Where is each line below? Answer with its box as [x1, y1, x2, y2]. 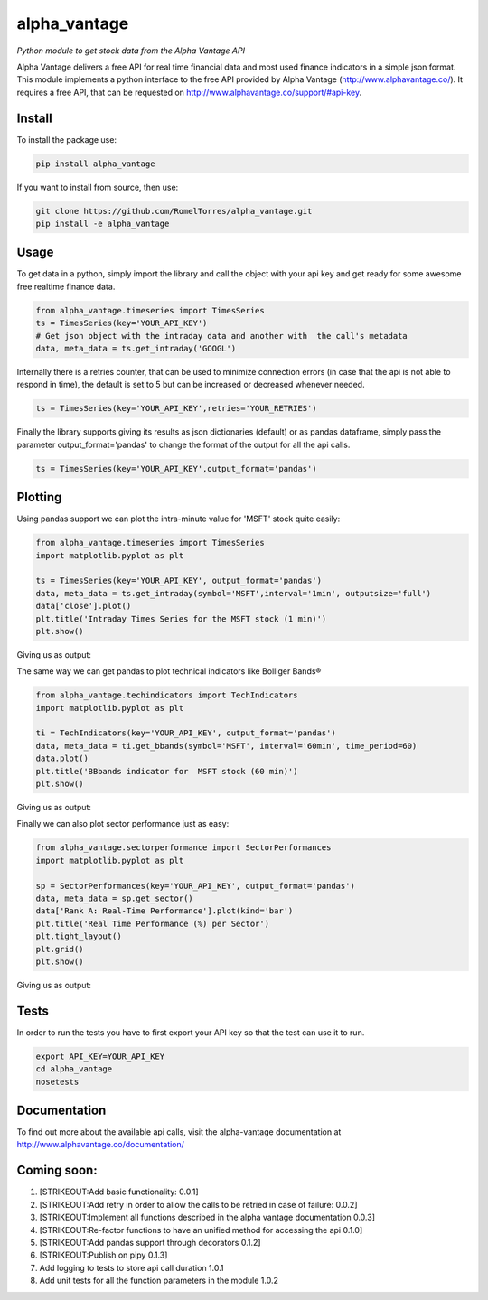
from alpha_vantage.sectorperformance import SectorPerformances [35, 843, 332, 853]
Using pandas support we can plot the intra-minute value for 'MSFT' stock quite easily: [16, 513, 341, 524]
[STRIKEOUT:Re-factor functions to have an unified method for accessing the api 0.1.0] [39, 1224, 363, 1235]
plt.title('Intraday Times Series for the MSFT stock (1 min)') [35, 613, 327, 623]
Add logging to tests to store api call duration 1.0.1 [39, 1262, 224, 1273]
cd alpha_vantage [35, 1064, 113, 1074]
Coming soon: [16, 1163, 99, 1178]
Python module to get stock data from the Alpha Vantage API [16, 45, 246, 56]
